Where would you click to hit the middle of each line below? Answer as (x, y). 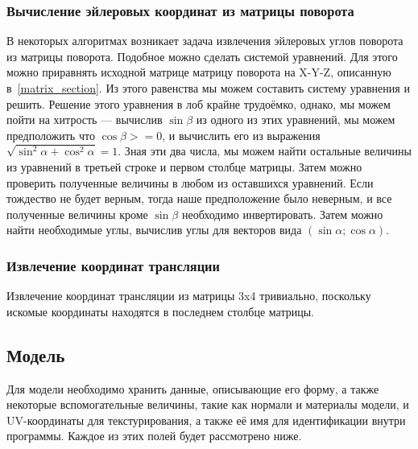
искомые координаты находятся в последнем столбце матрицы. (160, 311)
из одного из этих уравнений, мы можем (296, 119)
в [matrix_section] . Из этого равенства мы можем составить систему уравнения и (208, 88)
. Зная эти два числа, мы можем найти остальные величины (265, 151)
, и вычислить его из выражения (241, 135)
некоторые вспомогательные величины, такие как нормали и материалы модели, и (208, 404)
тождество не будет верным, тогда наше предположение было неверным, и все (199, 198)
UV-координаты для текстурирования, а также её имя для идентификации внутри (206, 420)
